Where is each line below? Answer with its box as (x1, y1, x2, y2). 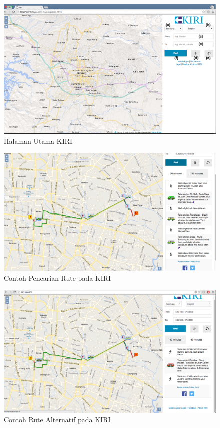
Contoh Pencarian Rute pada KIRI (4, 272, 111, 283)
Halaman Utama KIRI (4, 135, 73, 146)
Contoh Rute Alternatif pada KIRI (4, 414, 111, 425)
